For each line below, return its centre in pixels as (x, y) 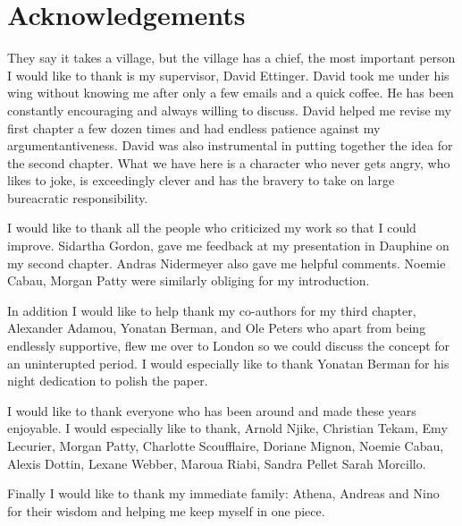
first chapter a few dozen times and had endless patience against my (194, 127)
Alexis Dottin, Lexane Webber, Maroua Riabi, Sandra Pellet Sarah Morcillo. (217, 463)
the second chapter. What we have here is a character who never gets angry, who (229, 162)
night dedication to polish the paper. (108, 381)
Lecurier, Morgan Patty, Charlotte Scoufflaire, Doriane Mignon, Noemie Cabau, (226, 445)
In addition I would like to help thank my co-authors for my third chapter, (212, 310)
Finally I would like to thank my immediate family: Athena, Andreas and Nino (223, 493)
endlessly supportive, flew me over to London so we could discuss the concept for (229, 346)
